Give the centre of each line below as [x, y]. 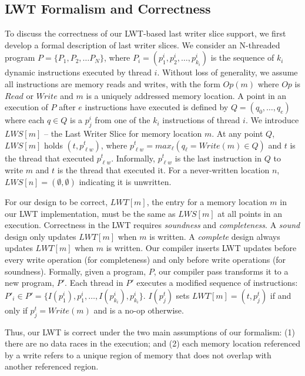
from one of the [123, 120]
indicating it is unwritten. [125, 181]
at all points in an [250, 213]
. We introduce [272, 120]
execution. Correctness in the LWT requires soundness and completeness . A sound [152, 225]
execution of [26, 107]
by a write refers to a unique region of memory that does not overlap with [138, 354]
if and [281, 295]
